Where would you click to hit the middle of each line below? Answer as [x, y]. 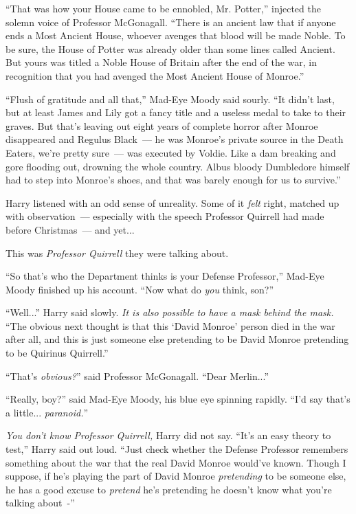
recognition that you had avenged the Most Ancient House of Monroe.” [155, 75]
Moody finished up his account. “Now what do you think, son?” [140, 289]
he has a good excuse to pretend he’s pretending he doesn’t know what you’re [169, 489]
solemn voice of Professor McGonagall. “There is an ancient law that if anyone [171, 22]
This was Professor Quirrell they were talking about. [117, 253]
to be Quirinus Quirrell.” [57, 353]
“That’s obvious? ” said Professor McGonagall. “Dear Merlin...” [137, 376]
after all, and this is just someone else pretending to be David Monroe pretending [177, 339]
